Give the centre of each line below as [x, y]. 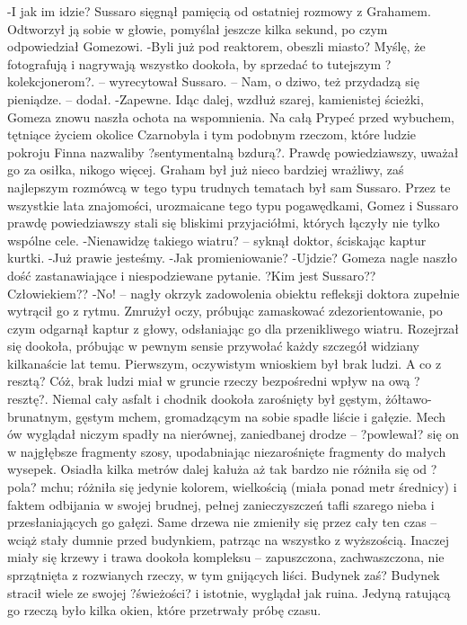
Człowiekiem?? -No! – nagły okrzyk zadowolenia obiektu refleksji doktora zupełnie [233, 293]
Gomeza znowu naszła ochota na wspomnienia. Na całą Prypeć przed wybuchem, [231, 116]
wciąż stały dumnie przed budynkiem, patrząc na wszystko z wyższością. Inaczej [228, 539]
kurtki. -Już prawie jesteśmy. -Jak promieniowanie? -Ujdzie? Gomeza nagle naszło [232, 258]
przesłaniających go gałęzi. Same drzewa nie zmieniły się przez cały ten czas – [222, 522]
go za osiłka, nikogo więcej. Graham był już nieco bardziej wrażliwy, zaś [206, 170]
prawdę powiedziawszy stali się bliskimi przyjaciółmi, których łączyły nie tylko [224, 223]
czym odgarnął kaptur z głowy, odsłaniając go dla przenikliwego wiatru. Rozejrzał [233, 328]
